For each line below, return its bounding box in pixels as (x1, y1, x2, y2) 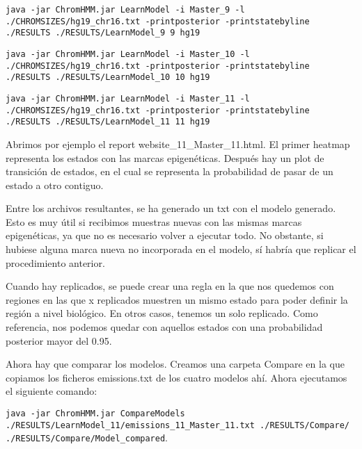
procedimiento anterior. (6, 255, 105, 270)
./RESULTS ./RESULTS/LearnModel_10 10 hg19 (6, 72, 210, 83)
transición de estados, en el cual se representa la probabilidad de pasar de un (6, 164, 333, 179)
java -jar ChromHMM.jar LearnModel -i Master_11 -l (6, 93, 250, 104)
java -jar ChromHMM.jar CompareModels (6, 409, 185, 418)
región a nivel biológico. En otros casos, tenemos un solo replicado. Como (6, 306, 318, 320)
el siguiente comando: (6, 384, 97, 398)
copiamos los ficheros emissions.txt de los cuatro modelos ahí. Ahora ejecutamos (6, 370, 347, 384)
